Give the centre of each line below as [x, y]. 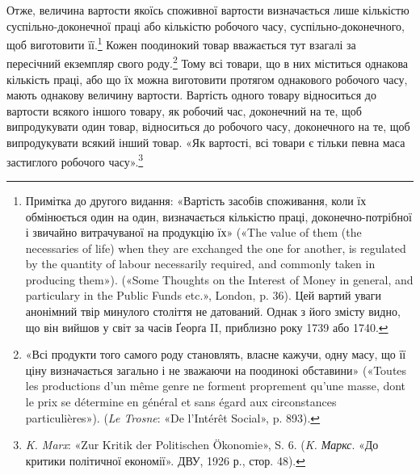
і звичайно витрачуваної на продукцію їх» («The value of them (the [193, 232]
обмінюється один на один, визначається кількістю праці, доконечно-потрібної [218, 216]
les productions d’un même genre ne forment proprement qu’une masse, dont [216, 386]
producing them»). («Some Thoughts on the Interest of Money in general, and [219, 279]
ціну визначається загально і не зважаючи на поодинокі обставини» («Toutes [216, 370]
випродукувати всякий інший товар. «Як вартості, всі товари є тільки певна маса [206, 143]
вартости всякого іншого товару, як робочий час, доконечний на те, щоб [184, 110]
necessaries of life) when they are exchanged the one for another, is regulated [216, 248]
